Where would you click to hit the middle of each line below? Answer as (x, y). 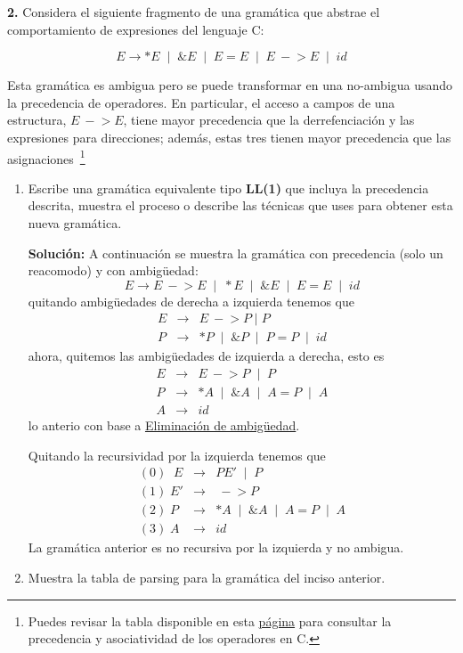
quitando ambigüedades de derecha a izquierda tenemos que (191, 301)
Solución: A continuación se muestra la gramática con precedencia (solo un (236, 253)
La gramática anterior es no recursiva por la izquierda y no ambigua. (216, 547)
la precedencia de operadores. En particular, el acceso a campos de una (201, 102)
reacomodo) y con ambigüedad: (113, 270)
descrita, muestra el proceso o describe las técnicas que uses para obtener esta (240, 205)
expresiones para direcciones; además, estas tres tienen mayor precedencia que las (229, 137)
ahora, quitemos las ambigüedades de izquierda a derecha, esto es (206, 356)
